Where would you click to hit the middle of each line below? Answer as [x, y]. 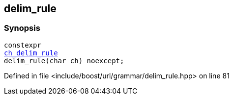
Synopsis [22, 28]
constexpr [23, 45]
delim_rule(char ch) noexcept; [64, 61]
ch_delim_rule [31, 53]
